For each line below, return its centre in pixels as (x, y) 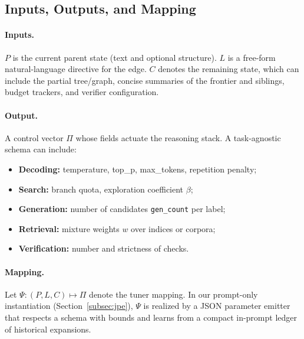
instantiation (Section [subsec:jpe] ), (69, 306)
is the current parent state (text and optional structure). (115, 57)
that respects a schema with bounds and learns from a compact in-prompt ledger (151, 317)
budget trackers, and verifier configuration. (82, 92)
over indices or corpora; (173, 228)
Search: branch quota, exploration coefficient (101, 189)
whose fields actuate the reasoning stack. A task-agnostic (178, 137)
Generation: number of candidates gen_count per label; (122, 209)
